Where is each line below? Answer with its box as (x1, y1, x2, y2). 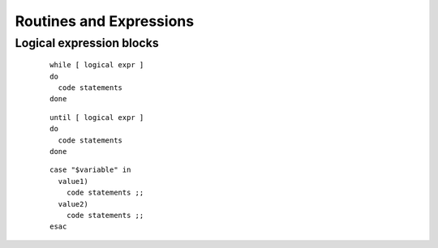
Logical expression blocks (15, 36, 160, 50)
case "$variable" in (49, 165, 131, 174)
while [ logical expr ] (49, 61, 144, 70)
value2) (58, 199, 88, 208)
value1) (58, 177, 88, 186)
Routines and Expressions (15, 12, 195, 30)
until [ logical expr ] (49, 113, 144, 122)
